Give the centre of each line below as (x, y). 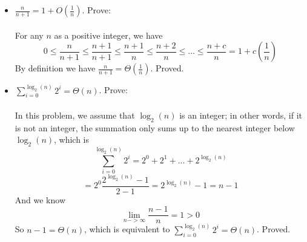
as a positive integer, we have (108, 35)
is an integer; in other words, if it (241, 115)
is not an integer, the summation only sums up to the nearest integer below (155, 127)
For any (29, 35)
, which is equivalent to (127, 229)
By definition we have (55, 68)
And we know (40, 199)
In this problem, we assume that (75, 115)
